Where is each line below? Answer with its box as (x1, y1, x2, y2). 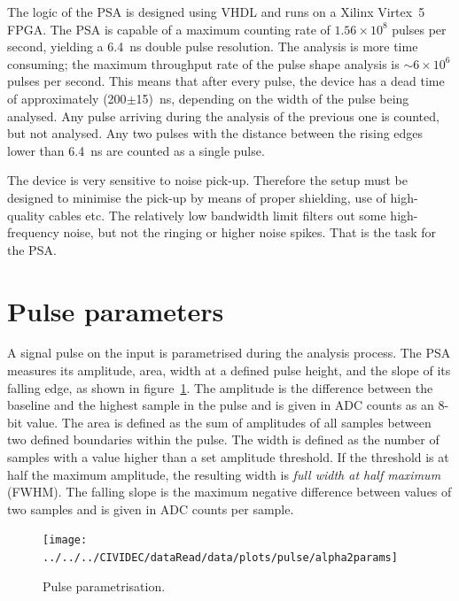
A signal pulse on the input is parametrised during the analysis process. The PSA (7, 343, 451, 362)
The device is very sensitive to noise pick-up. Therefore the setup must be (7, 171, 408, 189)
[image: (43, 534, 88, 547)
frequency (7, 223, 59, 242)
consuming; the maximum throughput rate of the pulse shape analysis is (7, 54, 400, 73)
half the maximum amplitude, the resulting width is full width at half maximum (7, 465, 441, 483)
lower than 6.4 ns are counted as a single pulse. (7, 141, 265, 159)
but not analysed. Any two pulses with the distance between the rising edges (7, 124, 424, 143)
